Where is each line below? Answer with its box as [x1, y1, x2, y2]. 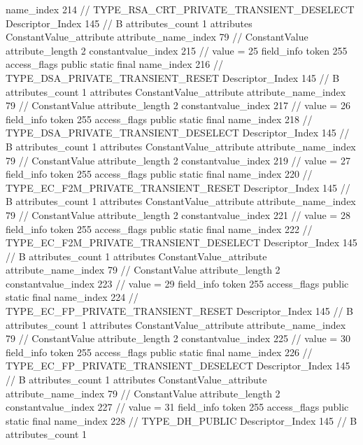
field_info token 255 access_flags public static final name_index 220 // [6, 167, 313, 181]
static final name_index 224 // [6, 290, 138, 304]
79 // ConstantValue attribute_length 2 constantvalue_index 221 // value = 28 [6, 207, 350, 222]
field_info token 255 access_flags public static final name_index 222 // [6, 221, 313, 236]
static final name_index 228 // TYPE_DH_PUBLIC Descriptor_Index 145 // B [6, 413, 357, 428]
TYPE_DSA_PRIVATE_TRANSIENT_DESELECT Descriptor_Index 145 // [6, 125, 350, 140]
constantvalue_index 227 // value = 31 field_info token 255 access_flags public [6, 400, 349, 414]
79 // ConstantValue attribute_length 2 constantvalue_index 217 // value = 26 [6, 98, 350, 113]
